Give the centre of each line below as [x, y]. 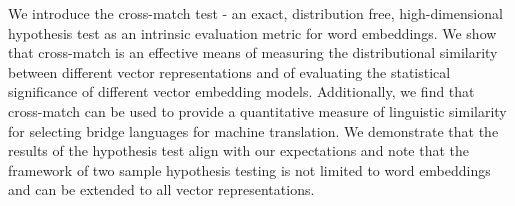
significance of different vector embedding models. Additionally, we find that [241, 91]
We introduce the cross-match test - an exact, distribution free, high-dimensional [255, 13]
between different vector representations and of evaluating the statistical [229, 71]
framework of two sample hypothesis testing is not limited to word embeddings [249, 169]
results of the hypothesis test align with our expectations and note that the [238, 150]
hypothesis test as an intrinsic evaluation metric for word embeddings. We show [252, 32]
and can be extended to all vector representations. [161, 189]
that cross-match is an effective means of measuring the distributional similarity [253, 52]
